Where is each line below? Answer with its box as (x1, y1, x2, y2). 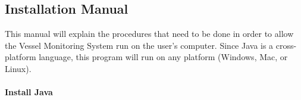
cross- (275, 39, 297, 51)
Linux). (5, 62, 32, 74)
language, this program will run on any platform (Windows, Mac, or (39, 51, 288, 63)
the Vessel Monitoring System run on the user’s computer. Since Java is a (5, 39, 274, 51)
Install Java (5, 86, 53, 98)
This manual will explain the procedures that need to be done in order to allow (5, 27, 294, 40)
